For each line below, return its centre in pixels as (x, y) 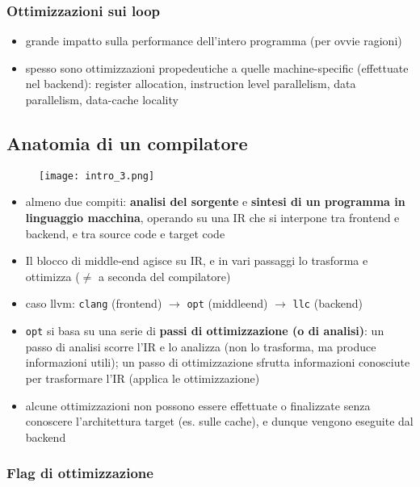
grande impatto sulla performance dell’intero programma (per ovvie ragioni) (214, 41)
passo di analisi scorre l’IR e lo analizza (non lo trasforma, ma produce (201, 346)
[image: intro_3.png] (97, 176)
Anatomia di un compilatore (127, 143)
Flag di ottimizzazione (80, 473)
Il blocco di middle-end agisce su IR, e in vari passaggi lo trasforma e (197, 260)
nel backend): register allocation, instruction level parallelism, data (191, 84)
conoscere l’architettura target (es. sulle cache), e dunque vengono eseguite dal (219, 421)
